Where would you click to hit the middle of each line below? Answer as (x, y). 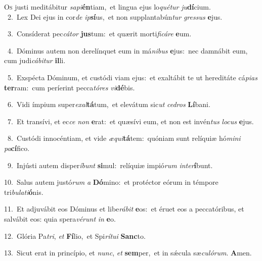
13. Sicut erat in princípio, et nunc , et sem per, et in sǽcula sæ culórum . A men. (128, 253)
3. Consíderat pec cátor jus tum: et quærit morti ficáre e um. (99, 34)
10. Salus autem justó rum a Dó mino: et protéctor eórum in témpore (111, 182)
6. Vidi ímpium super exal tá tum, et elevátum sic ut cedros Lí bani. (109, 104)
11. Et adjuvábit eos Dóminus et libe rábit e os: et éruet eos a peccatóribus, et (124, 209)
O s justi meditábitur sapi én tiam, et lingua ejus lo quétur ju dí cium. (107, 7)
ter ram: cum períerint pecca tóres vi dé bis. (70, 87)
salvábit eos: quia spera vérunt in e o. (60, 218)
